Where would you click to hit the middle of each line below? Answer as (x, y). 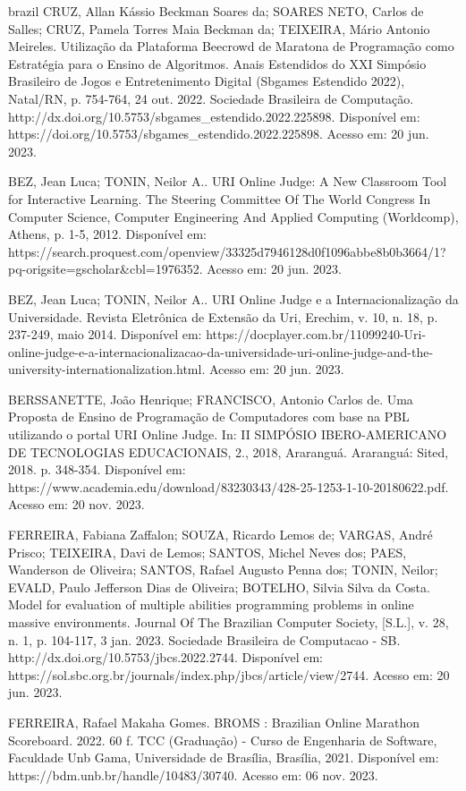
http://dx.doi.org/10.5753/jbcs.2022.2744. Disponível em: (166, 657)
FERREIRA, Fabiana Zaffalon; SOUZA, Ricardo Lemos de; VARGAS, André (220, 535)
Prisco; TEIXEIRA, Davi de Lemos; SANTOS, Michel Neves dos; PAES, (208, 552)
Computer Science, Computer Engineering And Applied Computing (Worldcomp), (233, 216)
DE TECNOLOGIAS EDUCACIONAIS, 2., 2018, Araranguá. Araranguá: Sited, (229, 451)
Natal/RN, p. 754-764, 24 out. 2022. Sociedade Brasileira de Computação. (211, 98)
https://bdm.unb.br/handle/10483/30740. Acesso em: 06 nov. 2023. (193, 774)
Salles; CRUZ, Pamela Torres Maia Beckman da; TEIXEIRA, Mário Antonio (219, 28)
